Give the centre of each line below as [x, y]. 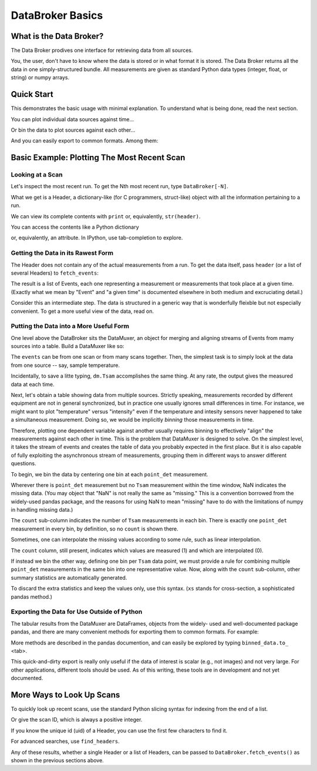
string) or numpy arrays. [40, 78]
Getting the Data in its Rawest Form [62, 253]
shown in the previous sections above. [57, 760]
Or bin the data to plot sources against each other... [73, 130]
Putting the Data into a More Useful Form [70, 326]
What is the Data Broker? [57, 36]
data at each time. [33, 384]
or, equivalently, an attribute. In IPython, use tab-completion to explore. [97, 238]
